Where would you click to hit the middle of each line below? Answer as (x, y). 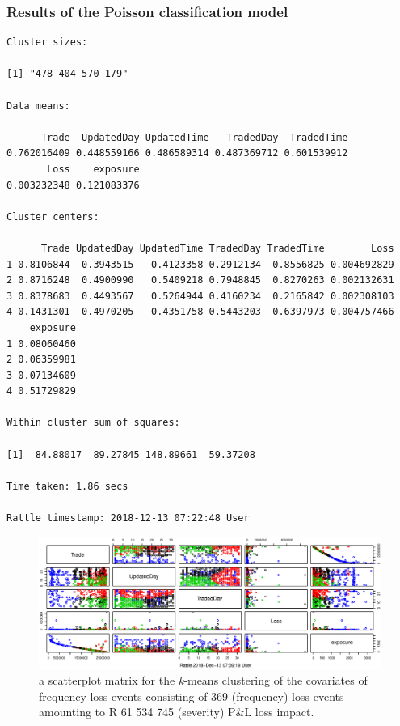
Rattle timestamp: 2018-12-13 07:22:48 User (128, 518)
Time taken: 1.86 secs (67, 486)
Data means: (38, 106)
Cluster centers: (53, 217)
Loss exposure (93, 169)
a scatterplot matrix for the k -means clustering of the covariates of (203, 679)
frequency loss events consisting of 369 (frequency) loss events (192, 696)
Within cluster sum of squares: (93, 423)
